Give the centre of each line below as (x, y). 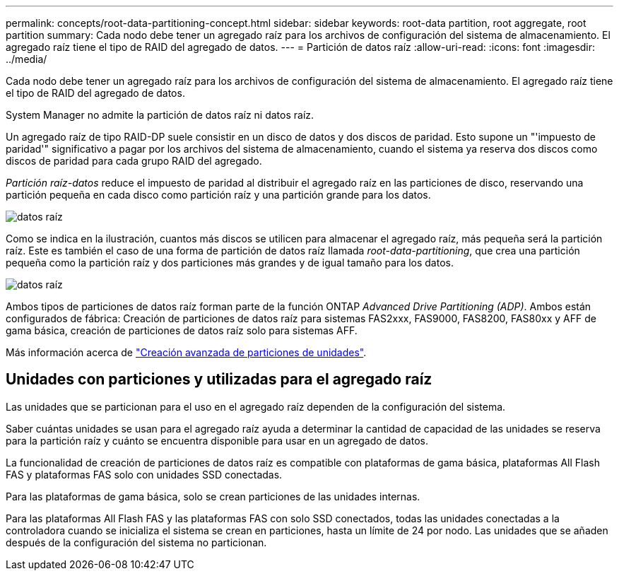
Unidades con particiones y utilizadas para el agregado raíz (219, 380)
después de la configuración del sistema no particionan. (136, 542)
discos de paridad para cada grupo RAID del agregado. (134, 161)
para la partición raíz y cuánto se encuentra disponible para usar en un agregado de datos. (217, 440)
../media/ (26, 59)
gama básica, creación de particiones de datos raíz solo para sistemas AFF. (182, 330)
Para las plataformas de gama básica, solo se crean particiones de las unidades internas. (213, 496)
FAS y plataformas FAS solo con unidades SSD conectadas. (144, 474)
